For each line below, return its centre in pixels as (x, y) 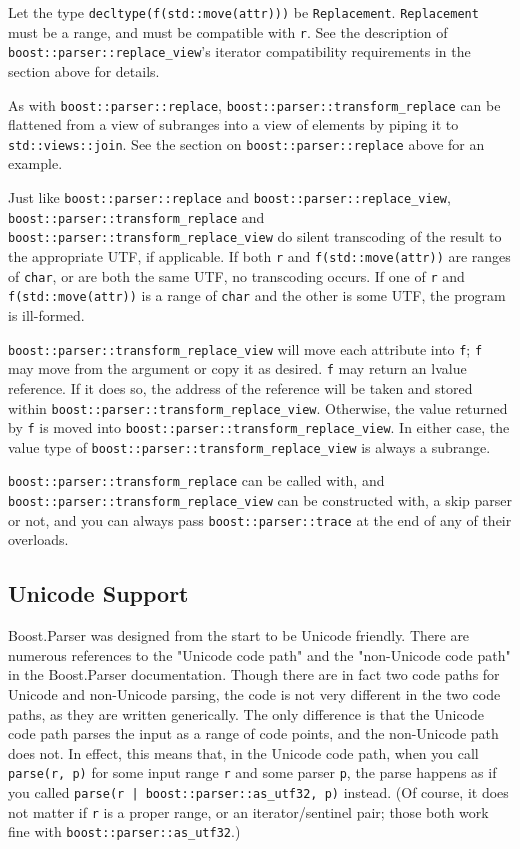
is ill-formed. (46, 315)
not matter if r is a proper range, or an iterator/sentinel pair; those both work (248, 811)
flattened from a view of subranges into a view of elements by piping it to (233, 124)
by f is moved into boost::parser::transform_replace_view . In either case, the (259, 427)
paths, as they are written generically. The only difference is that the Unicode (246, 713)
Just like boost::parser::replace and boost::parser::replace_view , (229, 197)
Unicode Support (98, 593)
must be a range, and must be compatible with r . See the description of (228, 31)
